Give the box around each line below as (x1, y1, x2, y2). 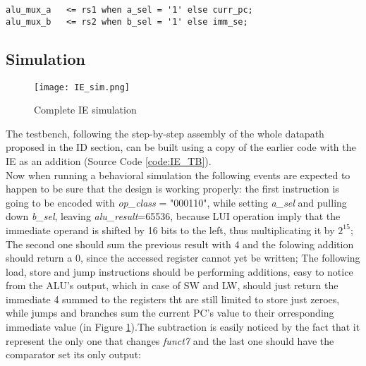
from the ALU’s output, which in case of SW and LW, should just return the (6, 278, 338, 293)
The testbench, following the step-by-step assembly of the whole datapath (6, 126, 324, 140)
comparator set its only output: (6, 347, 141, 362)
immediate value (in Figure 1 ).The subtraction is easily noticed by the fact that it (6, 319, 360, 334)
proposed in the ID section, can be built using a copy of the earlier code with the (6, 140, 356, 154)
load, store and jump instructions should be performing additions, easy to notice (6, 264, 353, 279)
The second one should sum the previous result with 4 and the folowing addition (6, 236, 354, 251)
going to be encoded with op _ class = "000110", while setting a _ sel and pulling (6, 195, 347, 209)
